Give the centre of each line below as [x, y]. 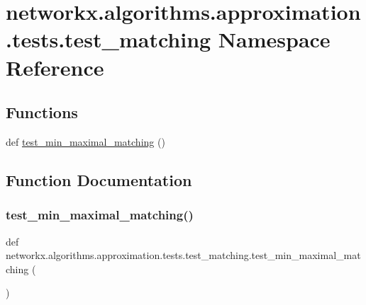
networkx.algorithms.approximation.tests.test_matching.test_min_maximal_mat [183, 255]
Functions [42, 112]
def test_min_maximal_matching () [85, 141]
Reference [55, 67]
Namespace [274, 39]
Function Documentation [99, 179]
